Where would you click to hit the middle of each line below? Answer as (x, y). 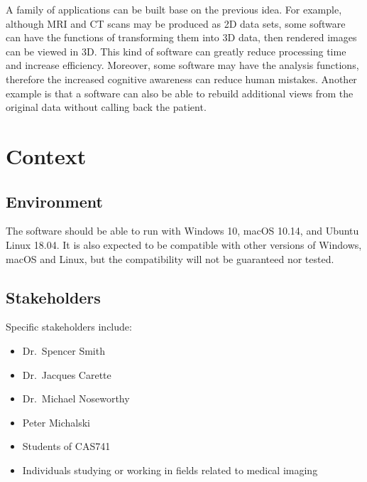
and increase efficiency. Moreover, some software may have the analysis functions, (182, 65)
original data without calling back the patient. (106, 107)
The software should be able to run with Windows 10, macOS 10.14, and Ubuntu (182, 231)
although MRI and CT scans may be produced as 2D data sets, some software (176, 23)
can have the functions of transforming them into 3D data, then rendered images (181, 37)
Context (46, 155)
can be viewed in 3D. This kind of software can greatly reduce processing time (176, 51)
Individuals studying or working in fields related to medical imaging (170, 470)
